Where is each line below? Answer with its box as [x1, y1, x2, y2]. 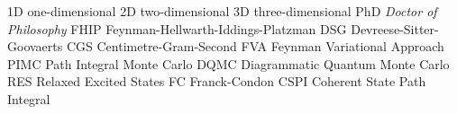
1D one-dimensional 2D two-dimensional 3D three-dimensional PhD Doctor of [7, 2, 437, 20]
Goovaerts [7, 37, 63, 56]
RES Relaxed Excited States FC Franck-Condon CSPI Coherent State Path [7, 72, 426, 91]
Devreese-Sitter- [351, 19, 439, 38]
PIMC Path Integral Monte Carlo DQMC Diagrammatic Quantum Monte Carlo [7, 54, 450, 73]
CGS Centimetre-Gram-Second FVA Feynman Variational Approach [66, 37, 444, 56]
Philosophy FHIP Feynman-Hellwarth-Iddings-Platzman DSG [7, 19, 347, 38]
